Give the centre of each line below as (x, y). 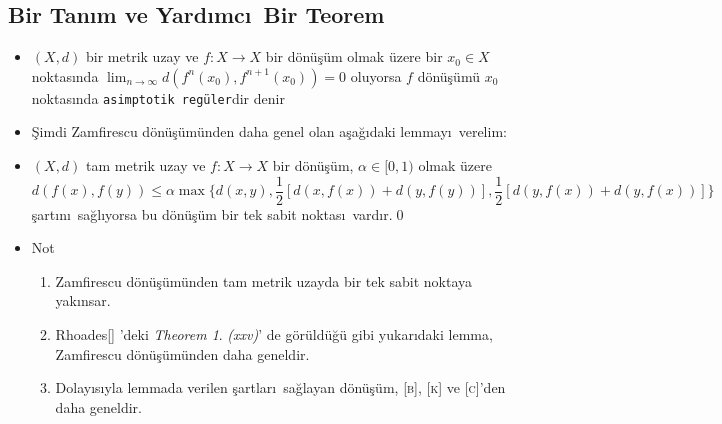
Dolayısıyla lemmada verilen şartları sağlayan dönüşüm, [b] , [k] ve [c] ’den (280, 387)
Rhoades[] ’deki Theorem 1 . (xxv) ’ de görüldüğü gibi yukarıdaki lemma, (274, 334)
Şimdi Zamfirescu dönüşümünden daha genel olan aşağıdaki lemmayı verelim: (269, 131)
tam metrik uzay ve (146, 165)
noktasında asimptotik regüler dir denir (158, 97)
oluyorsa (376, 75)
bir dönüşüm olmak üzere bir (354, 56)
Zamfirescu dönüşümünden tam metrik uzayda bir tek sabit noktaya (264, 280)
